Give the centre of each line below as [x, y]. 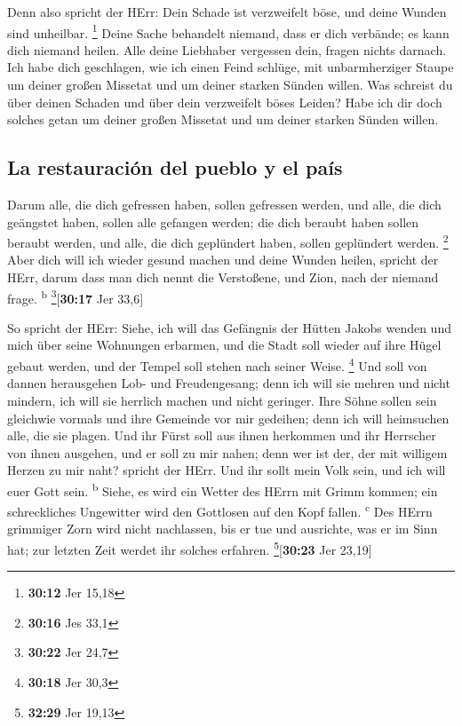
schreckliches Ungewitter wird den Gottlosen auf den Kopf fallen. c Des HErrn [220, 510]
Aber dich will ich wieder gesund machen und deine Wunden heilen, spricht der [223, 260]
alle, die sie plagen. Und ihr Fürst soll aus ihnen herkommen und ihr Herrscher [222, 435]
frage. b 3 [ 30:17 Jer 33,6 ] [76, 296]
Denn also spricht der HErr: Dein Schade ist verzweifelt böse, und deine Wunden [227, 12]
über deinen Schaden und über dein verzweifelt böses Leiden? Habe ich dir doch [225, 102]
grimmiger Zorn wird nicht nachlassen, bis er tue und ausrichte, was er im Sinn [223, 529]
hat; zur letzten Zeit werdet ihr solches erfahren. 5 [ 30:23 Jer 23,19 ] [190, 548]
